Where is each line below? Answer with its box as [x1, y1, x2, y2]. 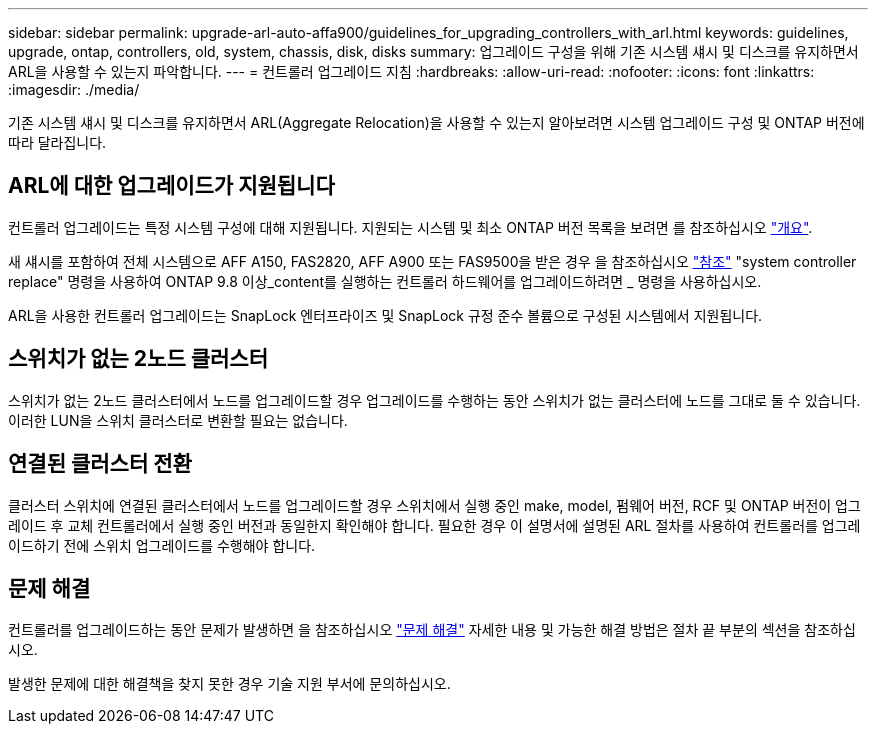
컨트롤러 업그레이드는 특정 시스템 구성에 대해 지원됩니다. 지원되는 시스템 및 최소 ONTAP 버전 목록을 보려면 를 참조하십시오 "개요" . [8, 218, 813, 236]
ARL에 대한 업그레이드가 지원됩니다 [8, 173, 335, 199]
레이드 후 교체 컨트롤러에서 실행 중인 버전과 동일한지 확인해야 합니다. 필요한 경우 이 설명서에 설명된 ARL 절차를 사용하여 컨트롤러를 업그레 [8, 516, 861, 534]
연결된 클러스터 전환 [8, 451, 192, 477]
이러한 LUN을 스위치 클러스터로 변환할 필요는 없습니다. [8, 411, 348, 429]
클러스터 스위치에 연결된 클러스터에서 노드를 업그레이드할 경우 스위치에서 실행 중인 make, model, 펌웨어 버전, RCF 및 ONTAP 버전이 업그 [8, 496, 861, 514]
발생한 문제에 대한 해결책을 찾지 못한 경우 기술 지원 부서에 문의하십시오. [8, 675, 451, 693]
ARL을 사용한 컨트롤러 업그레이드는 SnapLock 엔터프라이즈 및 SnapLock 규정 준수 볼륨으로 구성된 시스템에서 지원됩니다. [8, 306, 763, 324]
